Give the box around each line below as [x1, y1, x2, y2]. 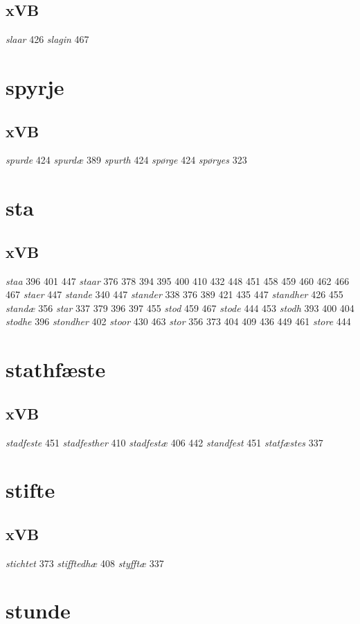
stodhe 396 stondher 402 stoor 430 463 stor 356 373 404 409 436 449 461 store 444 [6, 314, 351, 329]
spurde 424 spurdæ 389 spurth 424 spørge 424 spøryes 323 [6, 153, 247, 167]
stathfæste [6, 355, 106, 383]
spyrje [6, 72, 64, 101]
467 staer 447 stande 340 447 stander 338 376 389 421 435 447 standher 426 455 [6, 287, 343, 302]
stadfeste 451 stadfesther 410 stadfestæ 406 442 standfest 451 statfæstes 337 [6, 435, 323, 449]
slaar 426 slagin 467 [6, 32, 89, 46]
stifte [6, 476, 55, 504]
